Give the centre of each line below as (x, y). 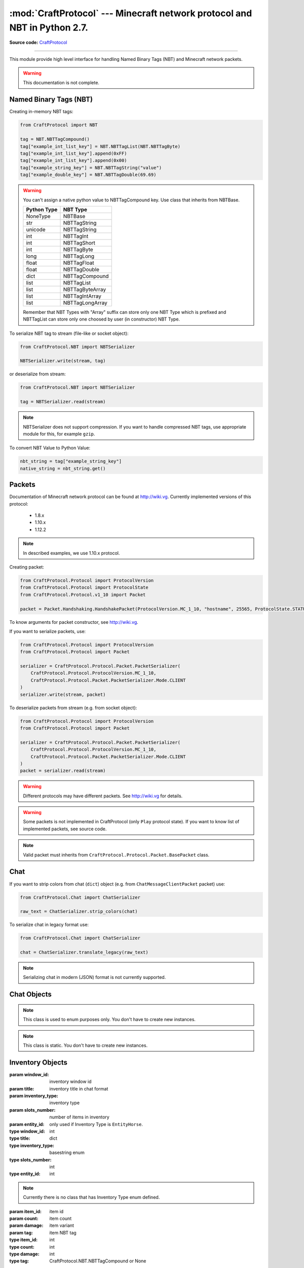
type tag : (19, 1261)
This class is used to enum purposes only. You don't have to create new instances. (109, 1019)
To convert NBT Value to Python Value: (50, 448)
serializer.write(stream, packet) (63, 694)
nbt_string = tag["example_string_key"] (71, 461)
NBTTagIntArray (82, 296)
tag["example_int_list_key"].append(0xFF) (73, 153)
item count (61, 1218)
